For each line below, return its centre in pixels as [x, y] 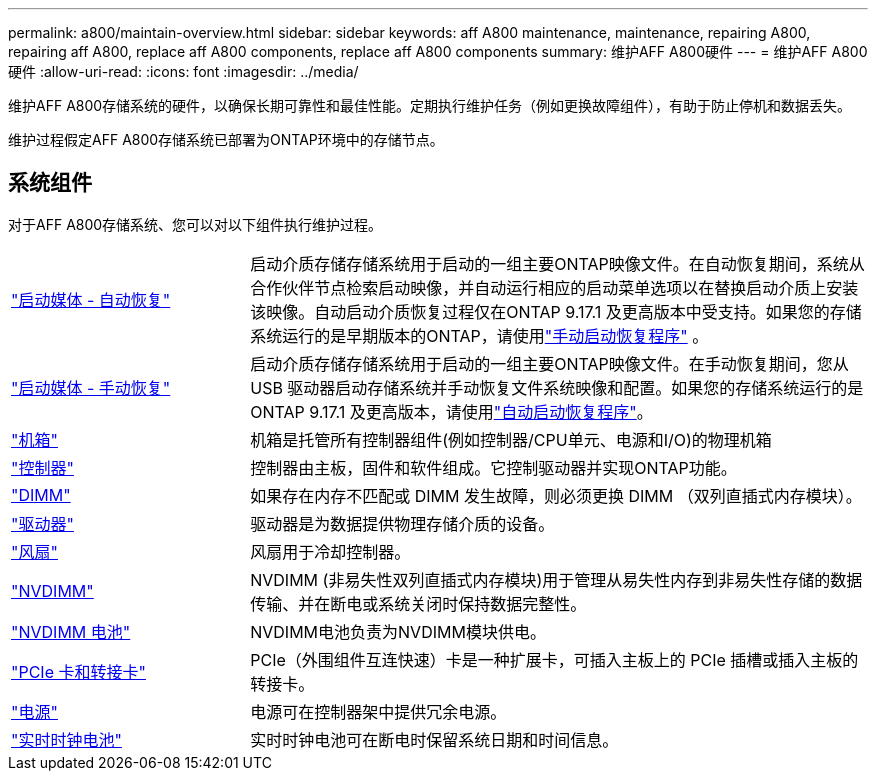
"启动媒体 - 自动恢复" [91, 299]
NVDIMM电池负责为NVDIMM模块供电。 [398, 631]
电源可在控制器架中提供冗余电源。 [378, 711]
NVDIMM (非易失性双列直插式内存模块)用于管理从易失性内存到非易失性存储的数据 [556, 579]
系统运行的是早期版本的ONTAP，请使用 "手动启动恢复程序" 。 [479, 335]
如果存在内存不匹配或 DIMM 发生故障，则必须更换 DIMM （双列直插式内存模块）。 [556, 495]
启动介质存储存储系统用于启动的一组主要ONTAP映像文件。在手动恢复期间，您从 [549, 363]
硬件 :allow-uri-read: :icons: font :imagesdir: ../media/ [183, 71]
